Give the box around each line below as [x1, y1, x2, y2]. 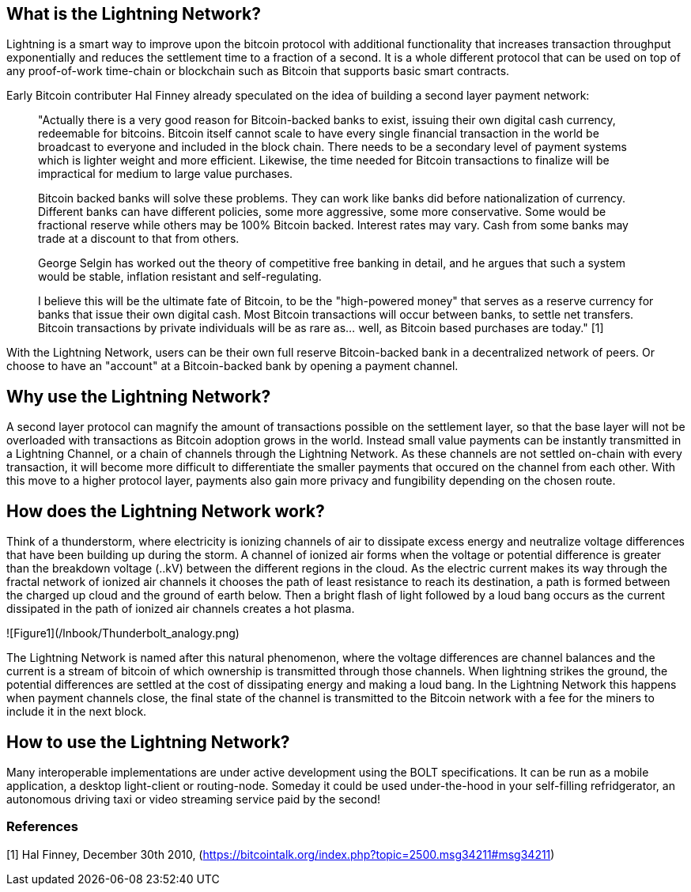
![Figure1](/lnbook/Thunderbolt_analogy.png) [6, 626, 240, 641]
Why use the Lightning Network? [6, 386, 271, 406]
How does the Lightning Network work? [6, 501, 325, 521]
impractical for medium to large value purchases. [38, 167, 293, 181]
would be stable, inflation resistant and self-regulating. [38, 270, 322, 284]
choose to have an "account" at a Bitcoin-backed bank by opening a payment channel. [6, 359, 459, 373]
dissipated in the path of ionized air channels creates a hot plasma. [6, 602, 355, 616]
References [6, 818, 78, 835]
